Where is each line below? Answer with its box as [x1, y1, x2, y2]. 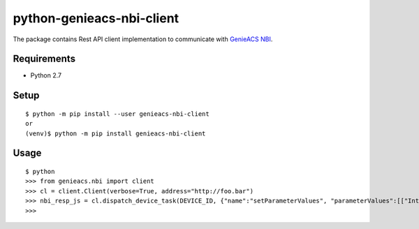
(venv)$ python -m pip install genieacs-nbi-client [25, 129, 206, 138]
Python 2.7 [30, 71, 62, 80]
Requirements [13, 53, 76, 65]
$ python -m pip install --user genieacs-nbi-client [25, 110, 209, 118]
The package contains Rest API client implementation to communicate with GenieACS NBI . [13, 35, 273, 43]
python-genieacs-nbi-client [13, 10, 179, 26]
